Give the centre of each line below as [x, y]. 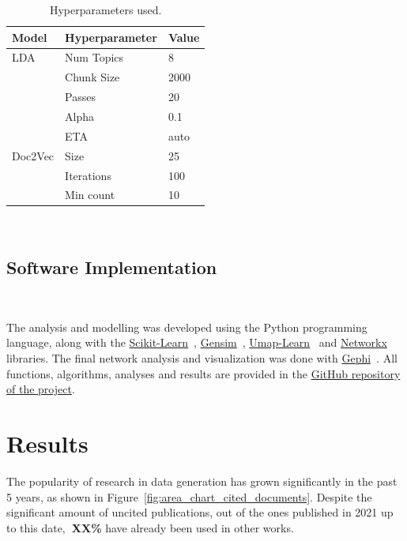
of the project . [41, 389]
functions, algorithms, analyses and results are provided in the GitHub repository [203, 373]
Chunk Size [92, 77]
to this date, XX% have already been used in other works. [150, 527]
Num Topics [94, 57]
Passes [80, 97]
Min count [90, 195]
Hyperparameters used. [106, 9]
